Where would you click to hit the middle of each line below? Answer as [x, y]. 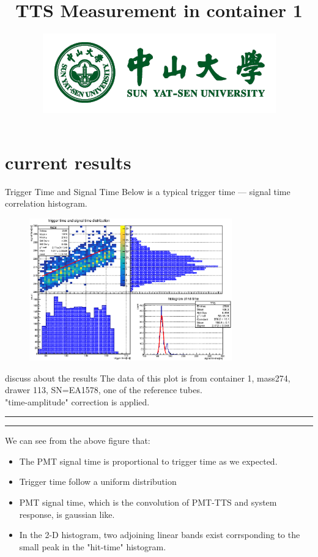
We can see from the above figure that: [78, 441]
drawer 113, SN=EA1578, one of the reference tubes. [104, 390]
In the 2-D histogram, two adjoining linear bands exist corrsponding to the [160, 535]
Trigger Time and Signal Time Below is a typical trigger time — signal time [148, 191]
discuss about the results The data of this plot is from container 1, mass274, [148, 378]
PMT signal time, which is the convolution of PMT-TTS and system [148, 502]
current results [68, 162]
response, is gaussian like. [67, 514]
